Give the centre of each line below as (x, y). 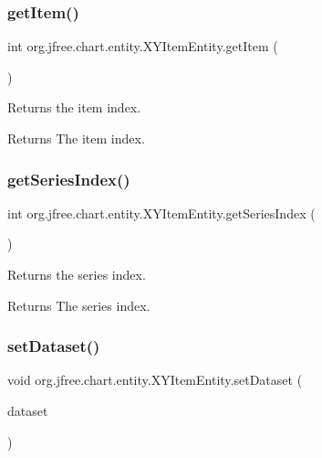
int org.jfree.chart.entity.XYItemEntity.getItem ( (143, 46)
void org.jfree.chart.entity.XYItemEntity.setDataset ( (155, 380)
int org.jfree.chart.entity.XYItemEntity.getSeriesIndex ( (161, 213)
